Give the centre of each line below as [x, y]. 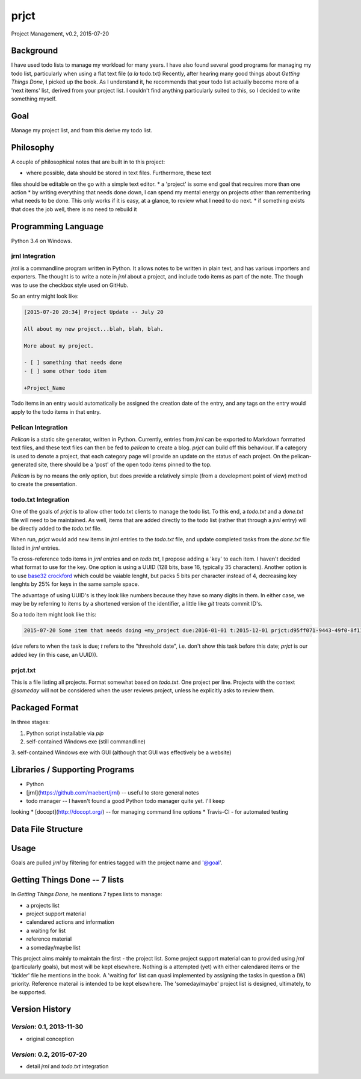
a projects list [43, 905]
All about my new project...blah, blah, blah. [94, 329]
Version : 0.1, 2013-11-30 [47, 1027]
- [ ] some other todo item [65, 371]
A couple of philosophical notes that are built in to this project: [88, 162]
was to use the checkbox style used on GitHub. [70, 285]
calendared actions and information [70, 922]
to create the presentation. [44, 484]
